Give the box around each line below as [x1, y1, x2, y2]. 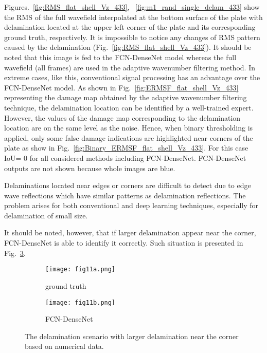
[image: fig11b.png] [45, 299, 116, 306]
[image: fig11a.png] [45, 266, 116, 273]
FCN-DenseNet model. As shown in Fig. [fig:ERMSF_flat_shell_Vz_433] [4, 82, 239, 92]
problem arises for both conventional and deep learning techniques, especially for [4, 200, 259, 211]
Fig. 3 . [4, 247, 26, 258]
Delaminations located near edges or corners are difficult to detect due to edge [4, 180, 251, 191]
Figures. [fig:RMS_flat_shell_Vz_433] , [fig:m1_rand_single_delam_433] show [4, 2, 260, 12]
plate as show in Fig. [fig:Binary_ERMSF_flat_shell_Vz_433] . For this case [4, 142, 248, 153]
